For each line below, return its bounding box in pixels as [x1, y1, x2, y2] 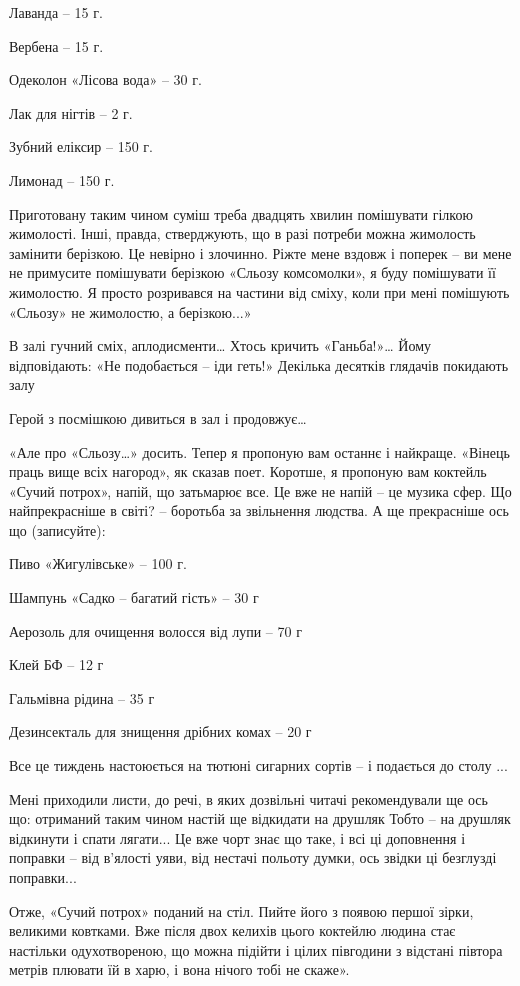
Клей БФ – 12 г [9, 654, 104, 675]
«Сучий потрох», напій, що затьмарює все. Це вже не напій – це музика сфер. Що [9, 480, 512, 501]
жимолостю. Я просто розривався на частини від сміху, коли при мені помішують [9, 281, 510, 302]
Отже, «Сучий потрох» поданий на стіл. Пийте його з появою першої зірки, [9, 900, 474, 921]
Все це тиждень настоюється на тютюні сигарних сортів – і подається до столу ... [9, 755, 508, 776]
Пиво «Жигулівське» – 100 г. [9, 553, 187, 574]
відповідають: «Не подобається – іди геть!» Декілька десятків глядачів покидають [9, 354, 509, 375]
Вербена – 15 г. [9, 35, 104, 56]
